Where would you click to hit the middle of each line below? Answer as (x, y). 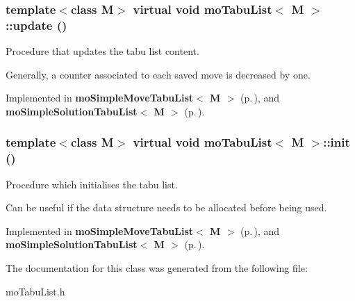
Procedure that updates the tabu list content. (102, 51)
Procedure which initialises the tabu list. (92, 184)
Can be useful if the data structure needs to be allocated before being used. (166, 208)
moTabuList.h (35, 291)
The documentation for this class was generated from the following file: (157, 268)
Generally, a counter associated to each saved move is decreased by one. (158, 74)
